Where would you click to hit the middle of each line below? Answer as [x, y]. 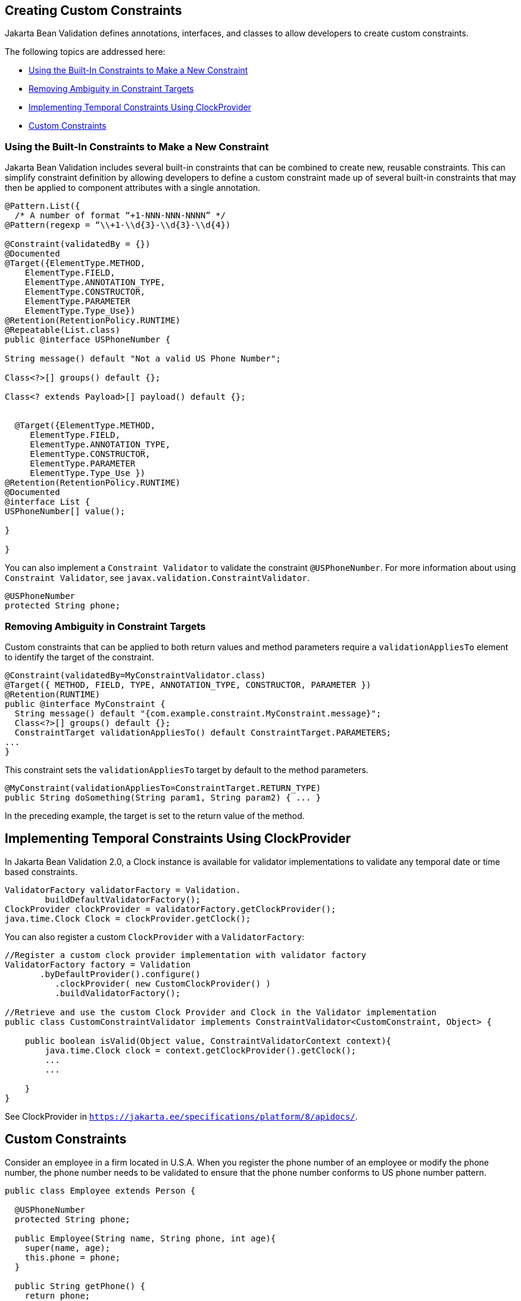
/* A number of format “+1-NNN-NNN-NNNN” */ [120, 216]
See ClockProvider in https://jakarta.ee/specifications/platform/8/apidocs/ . [181, 1116]
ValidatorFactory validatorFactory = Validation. [123, 890]
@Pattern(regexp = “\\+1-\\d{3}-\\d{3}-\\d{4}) [118, 225]
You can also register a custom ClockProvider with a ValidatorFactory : [155, 937]
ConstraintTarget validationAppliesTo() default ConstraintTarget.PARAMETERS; [203, 732]
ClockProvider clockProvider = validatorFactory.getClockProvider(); [171, 909]
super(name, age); [68, 1248]
